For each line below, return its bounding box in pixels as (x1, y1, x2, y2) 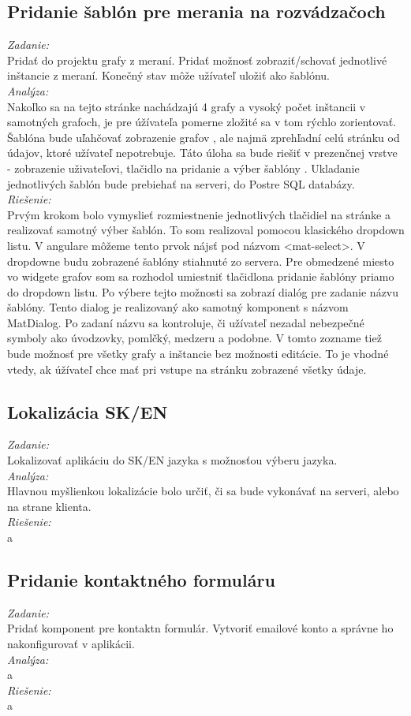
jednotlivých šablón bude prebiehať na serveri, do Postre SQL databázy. (7, 175, 355, 192)
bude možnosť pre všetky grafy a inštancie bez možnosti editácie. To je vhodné (7, 345, 389, 362)
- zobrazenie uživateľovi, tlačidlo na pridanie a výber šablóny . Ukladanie (7, 159, 360, 176)
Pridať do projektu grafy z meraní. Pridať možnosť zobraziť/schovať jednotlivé (7, 51, 387, 68)
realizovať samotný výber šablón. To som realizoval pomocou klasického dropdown (7, 222, 405, 238)
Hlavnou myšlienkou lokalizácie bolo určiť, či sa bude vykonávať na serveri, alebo (7, 483, 399, 499)
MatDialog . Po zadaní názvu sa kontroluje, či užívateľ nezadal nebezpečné (7, 314, 364, 330)
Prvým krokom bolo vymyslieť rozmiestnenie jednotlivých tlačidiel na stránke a (7, 206, 390, 222)
